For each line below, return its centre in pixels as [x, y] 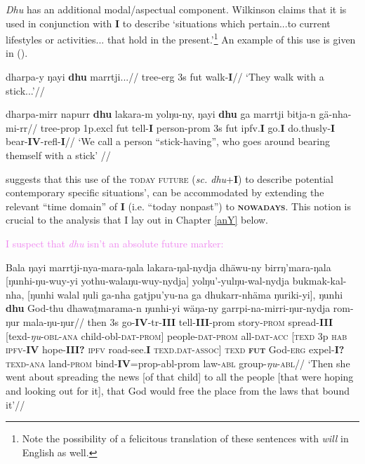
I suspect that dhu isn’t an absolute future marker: [115, 243]
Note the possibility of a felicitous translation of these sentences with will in [185, 438]
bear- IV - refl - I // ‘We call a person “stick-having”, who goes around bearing [168, 141]
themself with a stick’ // [58, 155]
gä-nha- [335, 114]
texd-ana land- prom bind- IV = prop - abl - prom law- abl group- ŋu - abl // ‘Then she [178, 363]
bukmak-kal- [319, 281]
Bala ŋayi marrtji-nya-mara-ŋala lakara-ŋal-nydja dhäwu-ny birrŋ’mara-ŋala [168, 267]
